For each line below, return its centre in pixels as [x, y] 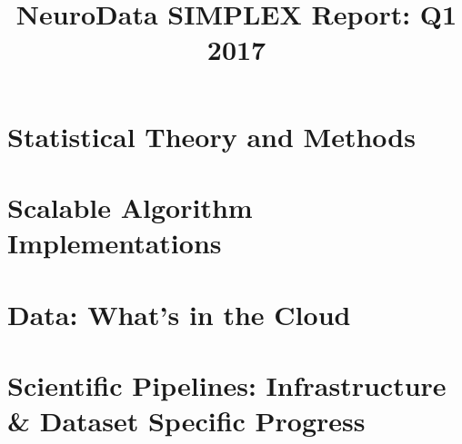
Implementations [115, 243]
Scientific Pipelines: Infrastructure [227, 385]
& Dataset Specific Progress [186, 421]
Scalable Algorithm [130, 207]
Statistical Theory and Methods [211, 136]
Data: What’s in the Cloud [179, 314]
